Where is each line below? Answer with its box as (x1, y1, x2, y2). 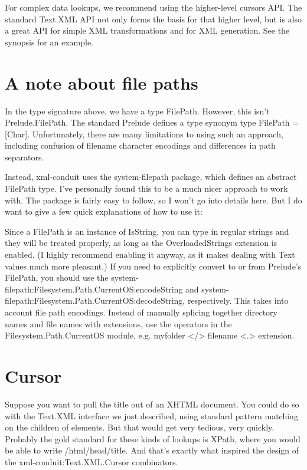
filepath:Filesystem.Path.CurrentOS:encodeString (5, 282, 183, 295)
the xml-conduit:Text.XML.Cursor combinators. (5, 455, 178, 468)
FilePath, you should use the (5, 271, 109, 284)
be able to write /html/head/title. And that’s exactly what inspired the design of (5, 444, 299, 456)
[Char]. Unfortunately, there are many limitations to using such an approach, (5, 127, 283, 140)
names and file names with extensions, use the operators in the (5, 317, 232, 330)
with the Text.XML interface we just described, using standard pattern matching (5, 409, 298, 422)
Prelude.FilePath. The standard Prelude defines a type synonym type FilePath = (5, 116, 299, 129)
